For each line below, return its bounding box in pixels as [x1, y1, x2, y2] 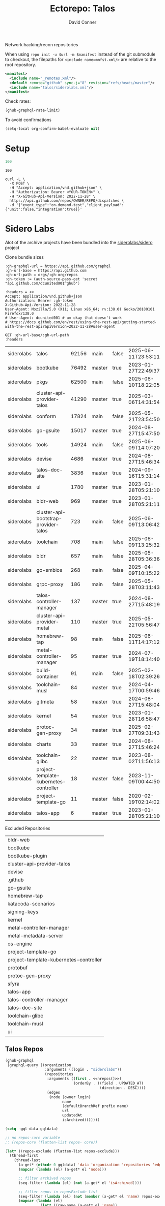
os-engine [7, 940, 32, 947]
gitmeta [36, 698, 54, 705]
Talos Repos [5, 1045, 43, 1053]
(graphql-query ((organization [7, 1062, 71, 1068]
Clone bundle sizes [5, 254, 44, 260]
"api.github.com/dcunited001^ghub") [5, 281, 80, 286]
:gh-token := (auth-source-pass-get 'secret [5, 277, 98, 281]
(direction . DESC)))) [99, 1085, 146, 1090]
